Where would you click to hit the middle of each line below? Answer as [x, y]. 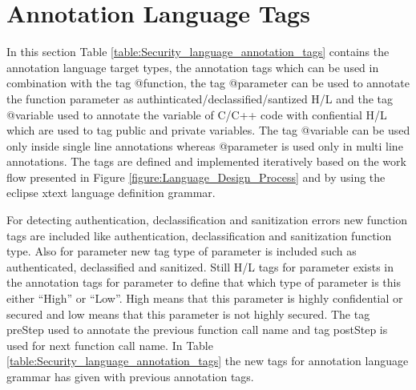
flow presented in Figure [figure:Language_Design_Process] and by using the [196, 177]
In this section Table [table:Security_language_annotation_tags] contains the [198, 52]
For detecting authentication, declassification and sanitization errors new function [207, 220]
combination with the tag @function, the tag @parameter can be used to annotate [208, 83]
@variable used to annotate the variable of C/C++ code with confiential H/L [197, 114]
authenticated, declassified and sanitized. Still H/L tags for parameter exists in [200, 266]
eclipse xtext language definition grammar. [111, 193]
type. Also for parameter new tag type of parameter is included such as [182, 251]
